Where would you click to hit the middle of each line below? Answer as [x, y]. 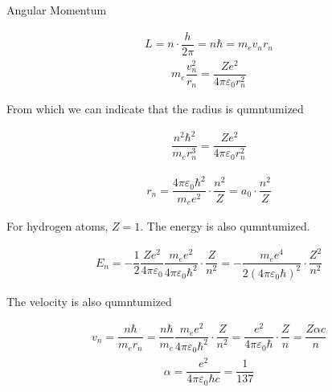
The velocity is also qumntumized [89, 301]
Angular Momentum [57, 10]
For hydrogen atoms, [57, 226]
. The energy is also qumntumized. [225, 226]
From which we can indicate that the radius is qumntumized [155, 109]
